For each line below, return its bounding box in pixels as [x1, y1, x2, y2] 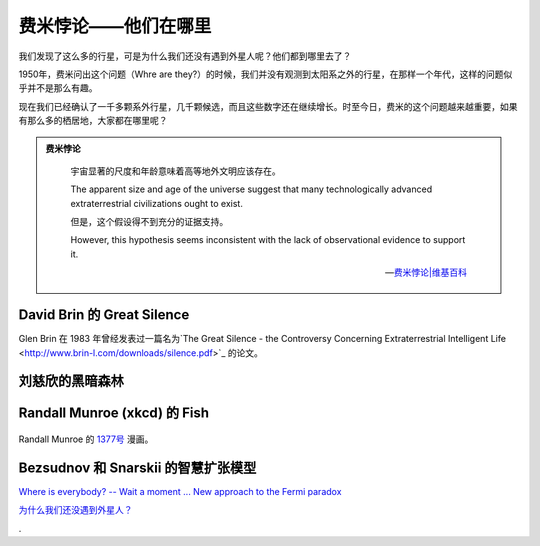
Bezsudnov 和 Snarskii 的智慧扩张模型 [18, 459, 257, 476]
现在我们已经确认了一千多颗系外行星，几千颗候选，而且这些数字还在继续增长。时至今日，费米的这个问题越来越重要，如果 [18, 100, 518, 112]
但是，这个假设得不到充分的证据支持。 [70, 216, 229, 228]
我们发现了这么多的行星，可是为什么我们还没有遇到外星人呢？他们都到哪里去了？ [18, 50, 352, 62]
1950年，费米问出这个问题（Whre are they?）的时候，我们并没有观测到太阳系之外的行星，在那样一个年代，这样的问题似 [18, 68, 513, 80]
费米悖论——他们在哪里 [18, 15, 212, 37]
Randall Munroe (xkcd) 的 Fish [18, 405, 210, 422]
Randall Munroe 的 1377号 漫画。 [18, 433, 154, 445]
